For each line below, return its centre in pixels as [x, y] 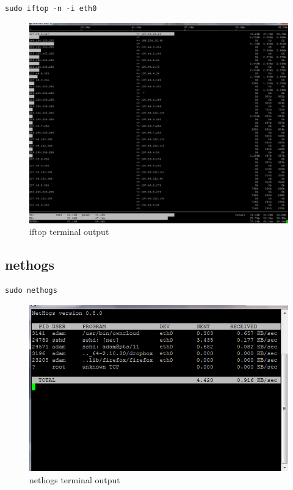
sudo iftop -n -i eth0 [51, 9]
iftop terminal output [69, 232]
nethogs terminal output [75, 479]
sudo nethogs [31, 290]
